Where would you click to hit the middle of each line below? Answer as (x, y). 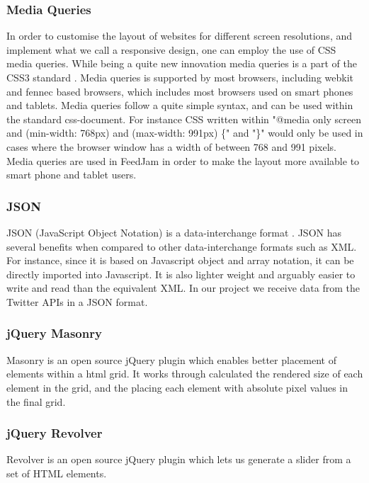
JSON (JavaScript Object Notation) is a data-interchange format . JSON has (174, 232)
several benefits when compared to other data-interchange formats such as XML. (182, 246)
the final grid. (36, 401)
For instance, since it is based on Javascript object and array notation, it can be (180, 260)
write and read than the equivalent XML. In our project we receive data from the (183, 288)
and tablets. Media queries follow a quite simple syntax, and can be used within (180, 105)
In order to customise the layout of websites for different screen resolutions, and (180, 36)
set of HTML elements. (57, 473)
